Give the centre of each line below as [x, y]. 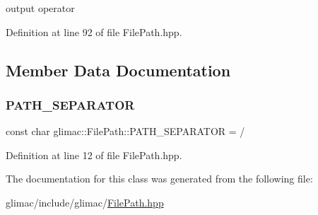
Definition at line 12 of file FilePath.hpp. [94, 155]
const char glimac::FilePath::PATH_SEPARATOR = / [125, 131]
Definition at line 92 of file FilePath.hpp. [94, 31]
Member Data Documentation [118, 70]
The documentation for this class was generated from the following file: [159, 179]
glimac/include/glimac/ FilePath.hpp [85, 202]
